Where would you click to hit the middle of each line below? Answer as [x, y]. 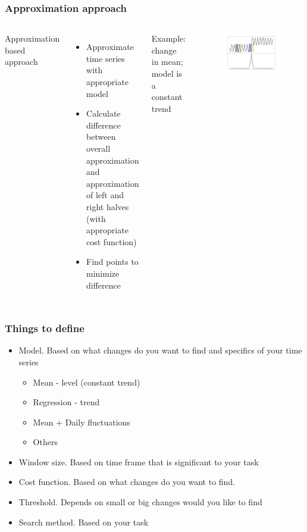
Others [45, 442]
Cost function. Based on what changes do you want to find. [127, 482]
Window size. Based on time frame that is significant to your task [139, 461]
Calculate [104, 113]
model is [167, 73]
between [101, 137]
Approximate [110, 47]
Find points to [112, 262]
